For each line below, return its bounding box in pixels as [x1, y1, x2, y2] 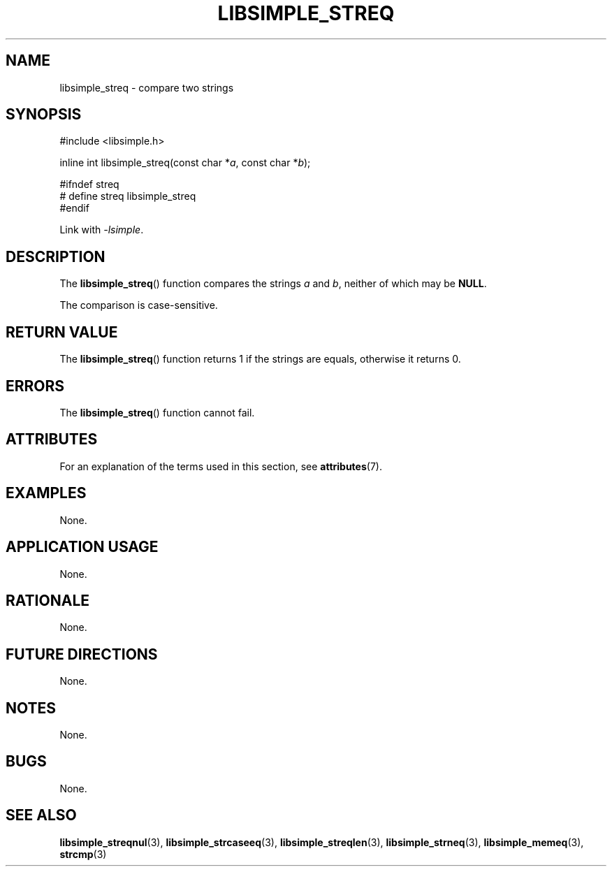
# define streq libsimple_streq [59, 190, 196, 203]
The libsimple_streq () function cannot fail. [59, 406, 255, 419]
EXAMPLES [6, 484, 87, 502]
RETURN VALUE [6, 323, 118, 341]
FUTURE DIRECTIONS [6, 645, 158, 663]
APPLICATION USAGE [6, 538, 159, 556]
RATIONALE [6, 591, 90, 609]
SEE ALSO [6, 806, 77, 824]
